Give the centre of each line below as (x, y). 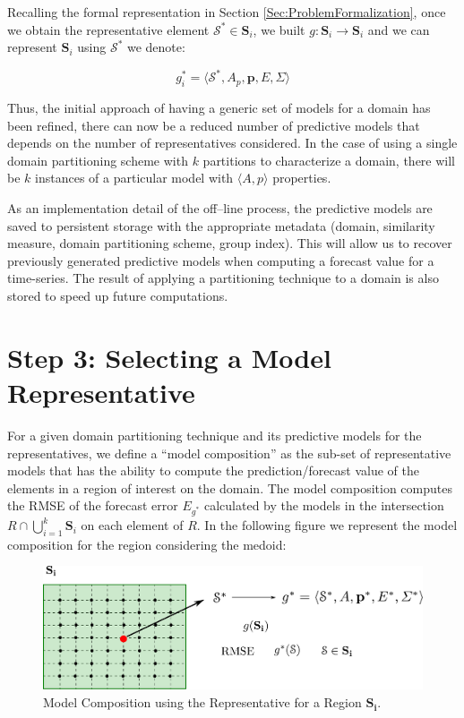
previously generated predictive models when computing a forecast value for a (221, 260)
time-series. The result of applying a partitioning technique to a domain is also (223, 278)
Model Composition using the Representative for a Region (202, 702)
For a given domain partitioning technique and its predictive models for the (215, 435)
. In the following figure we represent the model (327, 525)
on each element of (132, 525)
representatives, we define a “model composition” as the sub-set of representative (229, 453)
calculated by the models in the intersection (324, 505)
